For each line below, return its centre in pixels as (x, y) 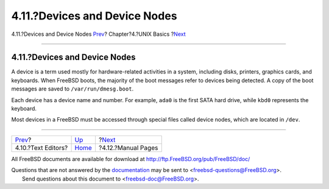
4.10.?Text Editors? (41, 148)
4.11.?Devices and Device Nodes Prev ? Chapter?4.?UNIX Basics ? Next (98, 34)
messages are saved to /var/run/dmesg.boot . (73, 89)
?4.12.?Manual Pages (128, 148)
